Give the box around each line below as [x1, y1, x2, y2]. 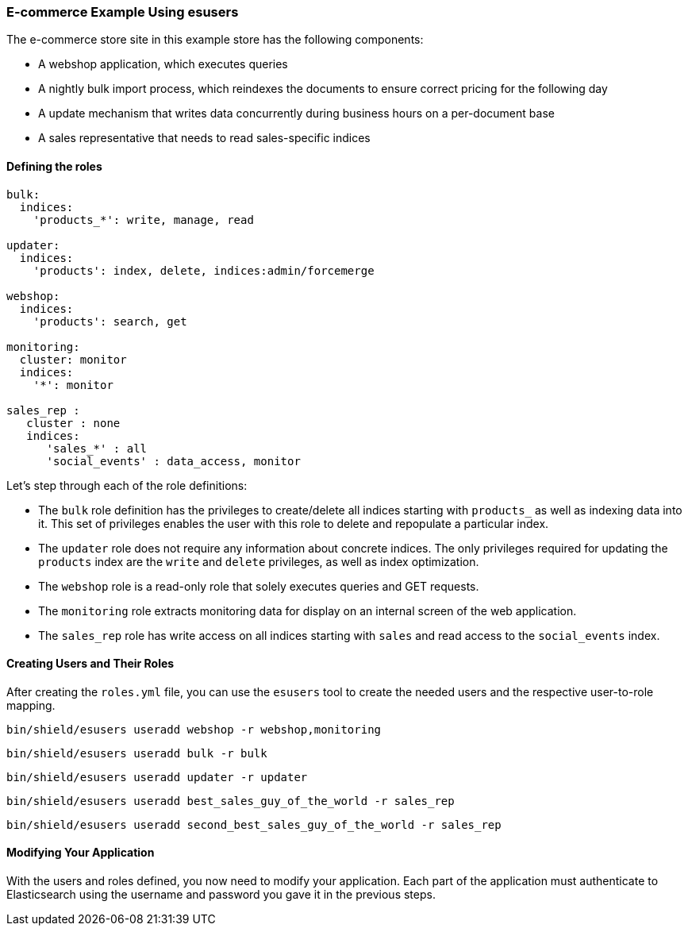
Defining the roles [6, 159, 102, 173]
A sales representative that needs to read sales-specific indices [38, 131, 371, 145]
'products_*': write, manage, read [33, 213, 254, 226]
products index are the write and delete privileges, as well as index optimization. [38, 554, 479, 568]
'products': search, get [33, 314, 187, 328]
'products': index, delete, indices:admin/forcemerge [33, 264, 375, 277]
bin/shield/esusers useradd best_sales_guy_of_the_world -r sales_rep [6, 794, 455, 807]
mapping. [6, 698, 56, 712]
